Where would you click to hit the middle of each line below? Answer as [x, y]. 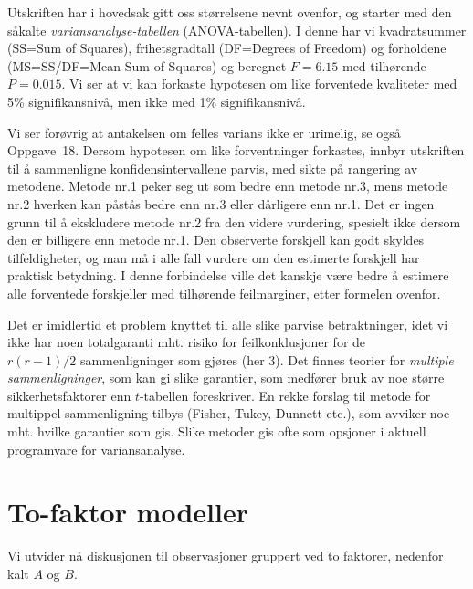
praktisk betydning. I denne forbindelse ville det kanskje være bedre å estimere [228, 275]
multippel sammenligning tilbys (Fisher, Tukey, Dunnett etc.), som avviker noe [229, 413]
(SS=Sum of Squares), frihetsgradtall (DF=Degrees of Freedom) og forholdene [227, 48]
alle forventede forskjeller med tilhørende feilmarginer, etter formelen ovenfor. [224, 293]
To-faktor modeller [128, 512]
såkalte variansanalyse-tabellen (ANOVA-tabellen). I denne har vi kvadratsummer [237, 30]
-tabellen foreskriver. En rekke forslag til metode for [285, 395]
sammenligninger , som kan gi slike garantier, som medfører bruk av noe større [226, 378]
